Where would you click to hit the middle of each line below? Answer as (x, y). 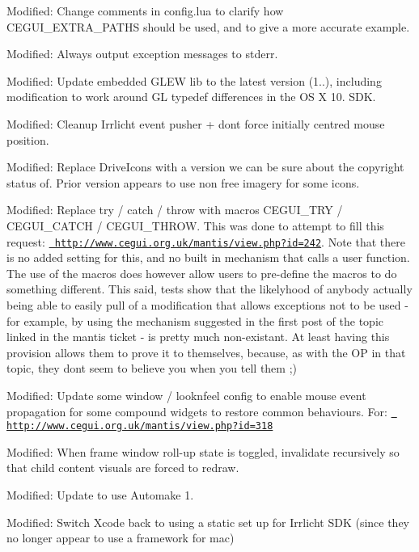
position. (28, 139)
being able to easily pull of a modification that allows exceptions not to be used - (207, 304)
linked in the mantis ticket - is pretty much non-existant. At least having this (198, 337)
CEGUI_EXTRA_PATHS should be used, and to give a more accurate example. (208, 26)
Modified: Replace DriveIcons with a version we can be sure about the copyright (205, 167)
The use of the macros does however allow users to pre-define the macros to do (202, 273)
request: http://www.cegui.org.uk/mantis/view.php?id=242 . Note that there (206, 241)
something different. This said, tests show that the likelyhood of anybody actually (209, 289)
